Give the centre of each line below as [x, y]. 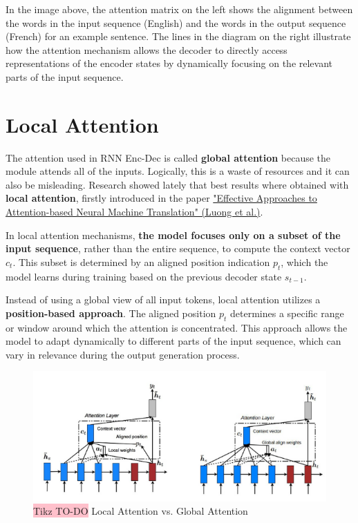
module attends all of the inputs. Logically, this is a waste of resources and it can [178, 171]
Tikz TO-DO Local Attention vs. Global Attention [141, 511]
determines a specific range [287, 313]
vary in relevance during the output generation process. [123, 354]
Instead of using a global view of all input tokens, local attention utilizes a [163, 299]
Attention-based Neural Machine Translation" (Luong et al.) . [134, 212]
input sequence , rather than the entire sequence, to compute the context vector [178, 248]
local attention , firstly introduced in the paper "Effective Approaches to [161, 198]
